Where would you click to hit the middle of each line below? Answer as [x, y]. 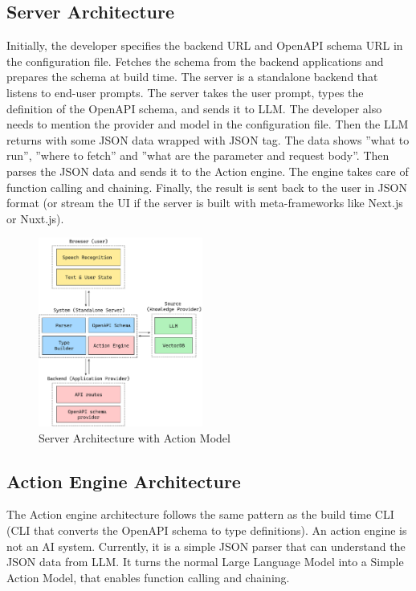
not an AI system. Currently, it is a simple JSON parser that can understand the [206, 546]
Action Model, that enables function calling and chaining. [148, 577]
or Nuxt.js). [35, 218]
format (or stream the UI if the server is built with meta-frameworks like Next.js [205, 203]
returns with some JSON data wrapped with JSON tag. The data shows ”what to [208, 139]
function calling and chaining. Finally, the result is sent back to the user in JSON [207, 187]
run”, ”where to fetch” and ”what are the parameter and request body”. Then [198, 155]
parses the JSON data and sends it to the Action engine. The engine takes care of [208, 171]
